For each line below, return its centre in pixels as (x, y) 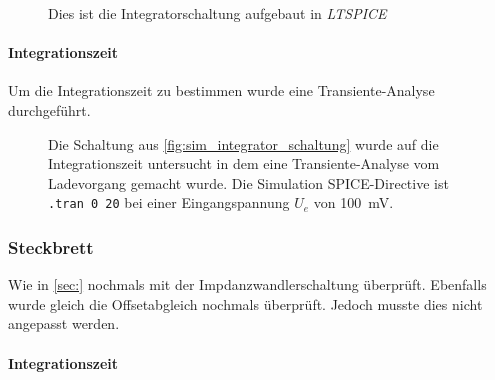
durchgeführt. (49, 109)
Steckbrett (51, 246)
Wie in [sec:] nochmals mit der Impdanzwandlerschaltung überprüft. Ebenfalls (247, 284)
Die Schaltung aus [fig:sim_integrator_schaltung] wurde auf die (243, 143)
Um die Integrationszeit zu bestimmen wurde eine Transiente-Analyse (221, 90)
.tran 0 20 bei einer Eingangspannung (169, 202)
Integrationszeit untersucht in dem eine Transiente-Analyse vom (244, 163)
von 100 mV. (353, 202)
